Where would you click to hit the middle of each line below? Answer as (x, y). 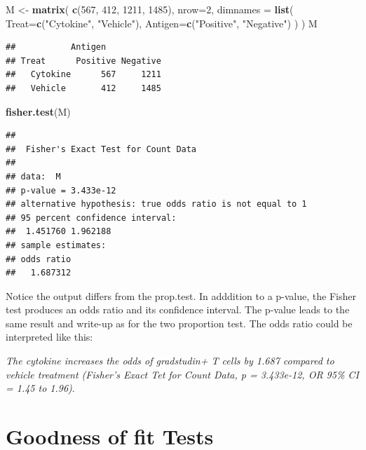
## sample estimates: (56, 245)
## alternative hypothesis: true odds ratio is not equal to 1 (156, 204)
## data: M (33, 176)
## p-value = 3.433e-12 (61, 190)
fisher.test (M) (38, 111)
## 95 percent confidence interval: (91, 218)
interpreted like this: (49, 337)
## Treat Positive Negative (83, 61)
